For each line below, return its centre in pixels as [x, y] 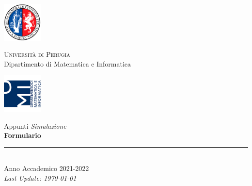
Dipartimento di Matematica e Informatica [67, 63]
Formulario [23, 135]
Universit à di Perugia [37, 54]
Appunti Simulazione [35, 126]
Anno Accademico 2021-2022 [47, 168]
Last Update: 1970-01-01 [40, 178]
